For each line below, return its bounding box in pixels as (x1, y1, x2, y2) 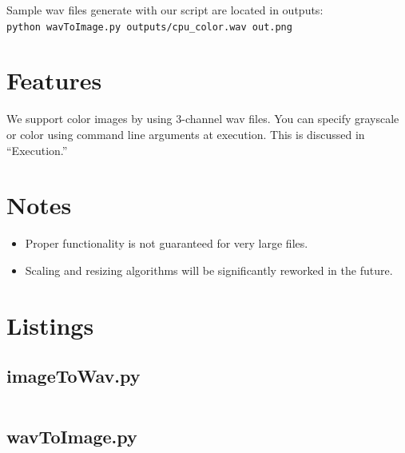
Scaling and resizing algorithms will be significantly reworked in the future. (25, 261, 393, 278)
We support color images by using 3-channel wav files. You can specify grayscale (6, 110, 399, 127)
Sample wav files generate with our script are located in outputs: (6, 2, 324, 18)
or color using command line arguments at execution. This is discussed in (6, 125, 365, 142)
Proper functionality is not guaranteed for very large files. (25, 235, 308, 252)
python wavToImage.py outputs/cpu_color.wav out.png (6, 21, 292, 33)
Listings (6, 308, 94, 341)
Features (6, 64, 102, 97)
